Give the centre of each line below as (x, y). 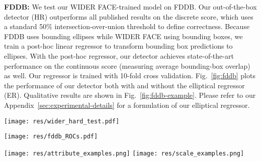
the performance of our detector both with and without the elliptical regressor (124, 85)
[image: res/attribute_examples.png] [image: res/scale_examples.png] (124, 153)
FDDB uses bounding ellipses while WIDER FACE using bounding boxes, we (123, 36)
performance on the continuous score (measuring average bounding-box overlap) (127, 65)
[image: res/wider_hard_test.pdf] (62, 121)
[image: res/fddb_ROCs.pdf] (51, 137)
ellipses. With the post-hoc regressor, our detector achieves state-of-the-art (119, 55)
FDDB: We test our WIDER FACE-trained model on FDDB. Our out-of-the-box (130, 7)
